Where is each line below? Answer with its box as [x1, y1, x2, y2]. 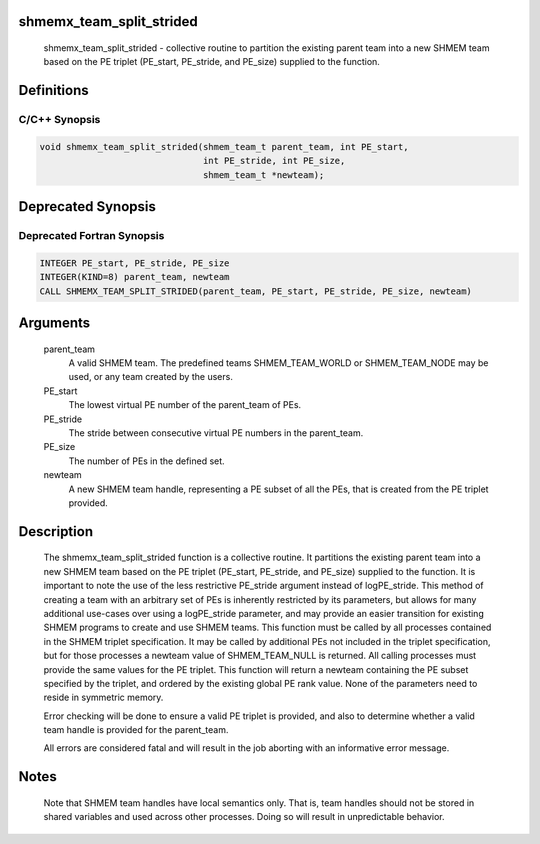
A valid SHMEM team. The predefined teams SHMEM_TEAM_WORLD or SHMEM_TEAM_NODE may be [68, 357, 489, 369]
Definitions [18, 82, 89, 99]
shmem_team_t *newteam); [202, 169, 325, 180]
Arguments [18, 315, 91, 332]
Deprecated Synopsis [18, 198, 157, 215]
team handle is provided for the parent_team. [43, 724, 229, 736]
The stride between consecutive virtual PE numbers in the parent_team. [68, 427, 364, 439]
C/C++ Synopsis [18, 113, 101, 127]
